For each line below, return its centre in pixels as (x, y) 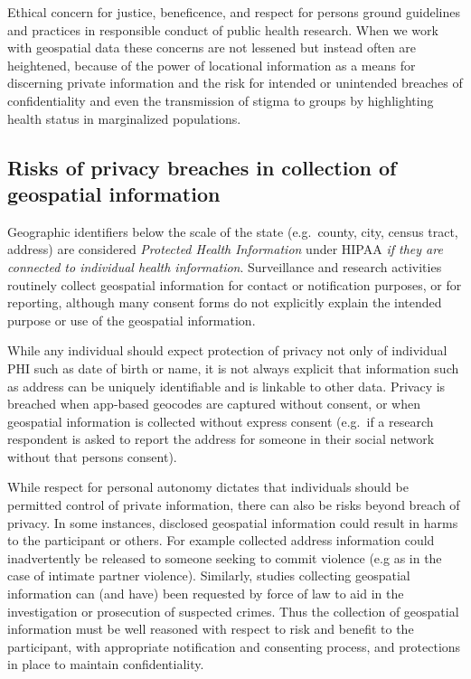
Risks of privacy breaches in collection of (202, 167)
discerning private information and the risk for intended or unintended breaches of (235, 83)
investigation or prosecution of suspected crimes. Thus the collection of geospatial (233, 611)
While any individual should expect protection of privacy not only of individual (227, 350)
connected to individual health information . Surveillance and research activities (225, 266)
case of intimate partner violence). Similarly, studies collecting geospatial (209, 575)
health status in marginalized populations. (124, 118)
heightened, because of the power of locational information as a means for (212, 65)
